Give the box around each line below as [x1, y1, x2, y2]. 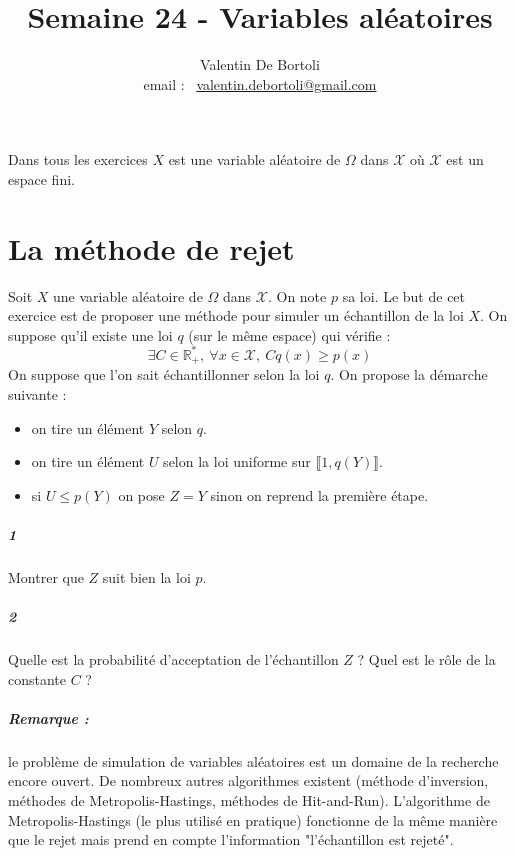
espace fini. [8, 168, 75, 189]
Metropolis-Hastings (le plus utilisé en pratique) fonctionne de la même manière [8, 809, 498, 830]
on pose [118, 484, 165, 505]
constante [8, 668, 67, 689]
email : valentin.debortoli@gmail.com [143, 73, 377, 94]
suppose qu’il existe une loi [8, 324, 173, 345]
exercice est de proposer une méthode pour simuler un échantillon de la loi [8, 305, 464, 326]
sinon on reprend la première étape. [210, 484, 429, 505]
